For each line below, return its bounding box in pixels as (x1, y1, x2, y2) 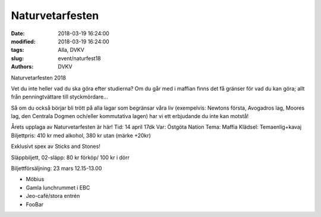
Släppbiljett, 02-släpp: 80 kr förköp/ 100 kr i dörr (11, 154, 130, 161)
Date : (11, 30, 25, 37)
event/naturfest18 (58, 54, 101, 62)
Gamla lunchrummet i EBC (26, 184, 90, 191)
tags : (11, 46, 24, 54)
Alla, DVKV (58, 46, 84, 54)
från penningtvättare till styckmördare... (11, 93, 108, 101)
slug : (11, 54, 24, 62)
